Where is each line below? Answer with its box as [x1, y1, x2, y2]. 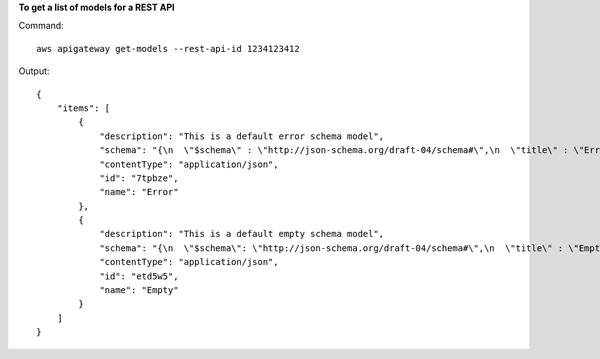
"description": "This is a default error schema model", [99, 130, 385, 142]
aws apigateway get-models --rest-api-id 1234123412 [36, 43, 300, 54]
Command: [18, 20, 64, 32]
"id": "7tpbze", [99, 172, 179, 184]
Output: [18, 65, 50, 77]
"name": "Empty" [99, 285, 179, 296]
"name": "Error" [99, 186, 179, 198]
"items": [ [56, 102, 111, 114]
